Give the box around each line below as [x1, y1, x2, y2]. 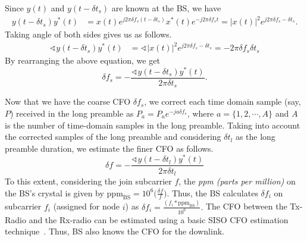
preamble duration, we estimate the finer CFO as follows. [5, 142, 214, 154]
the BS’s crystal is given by [5, 186, 104, 199]
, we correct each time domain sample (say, [144, 95, 301, 108]
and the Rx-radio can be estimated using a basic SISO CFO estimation [29, 213, 289, 226]
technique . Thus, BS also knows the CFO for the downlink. [5, 225, 224, 237]
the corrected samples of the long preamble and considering [5, 130, 221, 143]
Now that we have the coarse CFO [5, 95, 131, 108]
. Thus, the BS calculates [167, 186, 258, 199]
